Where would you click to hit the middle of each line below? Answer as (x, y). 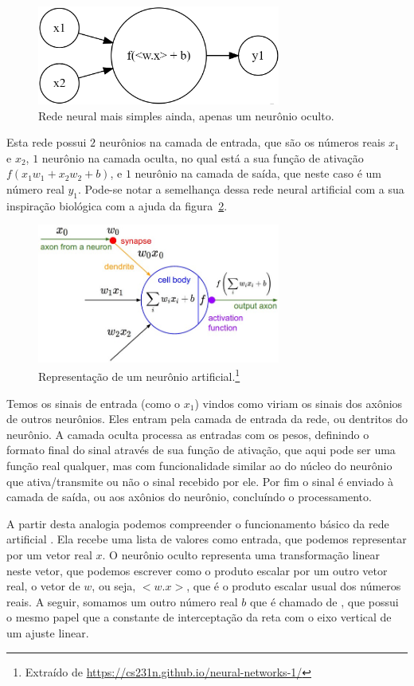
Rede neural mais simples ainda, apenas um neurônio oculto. (186, 115)
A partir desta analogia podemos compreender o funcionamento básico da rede (198, 523)
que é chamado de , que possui (324, 601)
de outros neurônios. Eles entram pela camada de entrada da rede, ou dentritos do (207, 419)
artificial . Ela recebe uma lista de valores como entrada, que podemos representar (207, 539)
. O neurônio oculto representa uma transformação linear (241, 554)
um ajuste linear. (48, 632)
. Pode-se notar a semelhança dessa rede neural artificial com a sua (241, 188)
